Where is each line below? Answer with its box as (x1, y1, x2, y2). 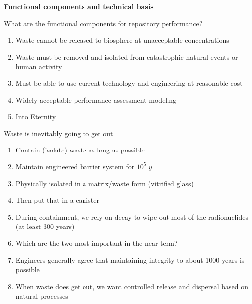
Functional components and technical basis (4, 1, 154, 11)
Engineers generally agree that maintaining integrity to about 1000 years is (15, 254, 245, 265)
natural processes (15, 291, 68, 301)
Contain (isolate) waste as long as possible (15, 145, 145, 155)
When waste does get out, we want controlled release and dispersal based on (15, 281, 248, 291)
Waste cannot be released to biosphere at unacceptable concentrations (15, 35, 229, 45)
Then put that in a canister (15, 195, 99, 205)
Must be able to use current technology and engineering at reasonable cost (15, 77, 243, 88)
